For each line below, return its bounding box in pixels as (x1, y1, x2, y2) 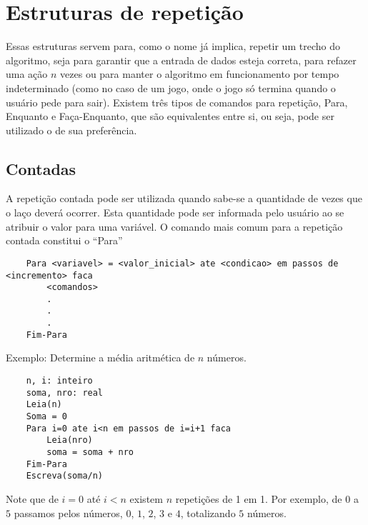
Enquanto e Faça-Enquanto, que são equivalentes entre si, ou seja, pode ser (6, 109, 334, 124)
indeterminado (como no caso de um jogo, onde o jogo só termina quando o (6, 80, 336, 95)
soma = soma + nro (46, 446, 134, 457)
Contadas (6, 157, 76, 179)
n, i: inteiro (26, 376, 93, 386)
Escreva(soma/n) (26, 471, 104, 481)
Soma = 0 (26, 411, 67, 422)
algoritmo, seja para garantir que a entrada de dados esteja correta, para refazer (6, 52, 357, 67)
